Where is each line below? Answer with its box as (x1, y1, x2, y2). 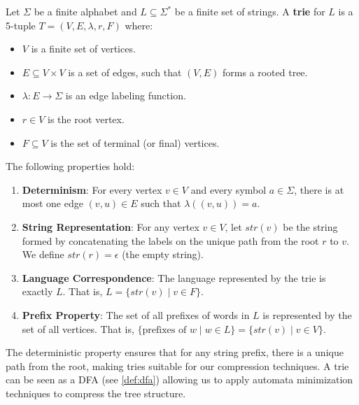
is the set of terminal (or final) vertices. (50, 135, 220, 150)
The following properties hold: (6, 159, 135, 173)
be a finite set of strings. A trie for (174, 4, 325, 18)
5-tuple (6, 17, 36, 32)
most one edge (22, 196, 83, 211)
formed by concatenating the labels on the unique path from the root (22, 233, 319, 248)
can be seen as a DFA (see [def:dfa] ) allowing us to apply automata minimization (6, 372, 353, 387)
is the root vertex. (48, 111, 125, 126)
